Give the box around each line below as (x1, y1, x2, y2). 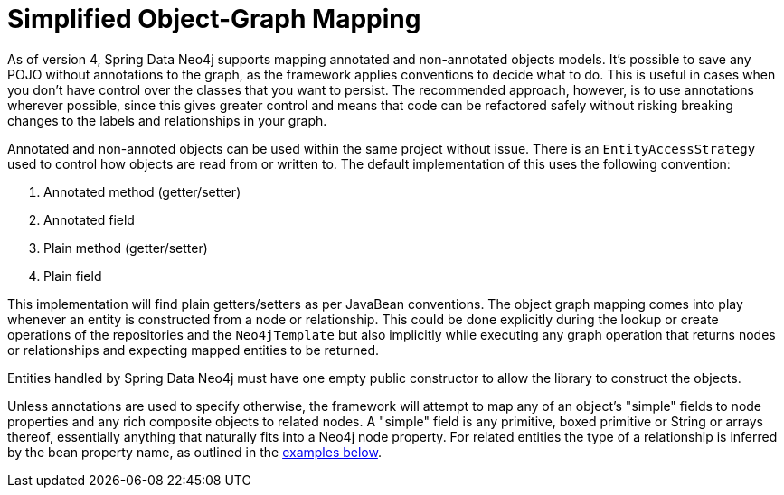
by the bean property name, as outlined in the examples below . (7, 444, 382, 460)
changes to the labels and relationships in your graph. (7, 112, 327, 128)
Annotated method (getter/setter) (43, 183, 241, 200)
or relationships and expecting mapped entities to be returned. (7, 341, 380, 358)
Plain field (43, 267, 102, 284)
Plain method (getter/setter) (43, 239, 208, 256)
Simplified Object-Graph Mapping (7, 4, 421, 34)
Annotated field (43, 211, 135, 228)
